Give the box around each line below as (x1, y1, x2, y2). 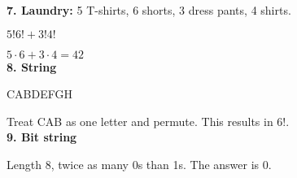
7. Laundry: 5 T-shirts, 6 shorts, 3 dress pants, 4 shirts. (7, 2, 291, 18)
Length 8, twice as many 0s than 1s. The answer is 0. (7, 155, 272, 172)
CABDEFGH (7, 85, 72, 102)
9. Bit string (7, 128, 77, 145)
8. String (7, 58, 57, 75)
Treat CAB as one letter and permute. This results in (7, 112, 273, 129)
